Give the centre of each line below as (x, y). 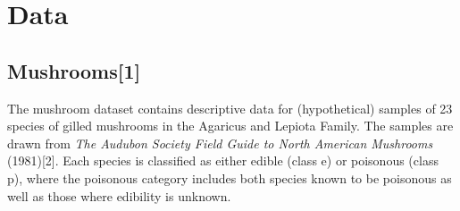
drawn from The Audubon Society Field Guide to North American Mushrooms (220, 143)
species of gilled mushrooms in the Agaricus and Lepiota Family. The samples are (230, 126)
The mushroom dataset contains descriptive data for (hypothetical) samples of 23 (230, 108)
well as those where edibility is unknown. (119, 195)
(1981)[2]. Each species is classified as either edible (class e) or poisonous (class (223, 160)
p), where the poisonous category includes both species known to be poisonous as (230, 177)
